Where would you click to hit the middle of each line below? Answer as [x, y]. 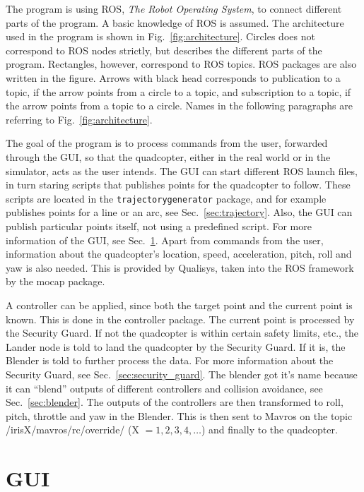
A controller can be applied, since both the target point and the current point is [179, 305]
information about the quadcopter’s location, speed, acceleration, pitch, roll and [179, 254]
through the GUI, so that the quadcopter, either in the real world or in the [168, 156]
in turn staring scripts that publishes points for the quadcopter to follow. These [178, 185]
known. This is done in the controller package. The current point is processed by [180, 319]
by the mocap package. [55, 281]
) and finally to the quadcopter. [269, 430]
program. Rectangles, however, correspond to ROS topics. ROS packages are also [181, 64]
